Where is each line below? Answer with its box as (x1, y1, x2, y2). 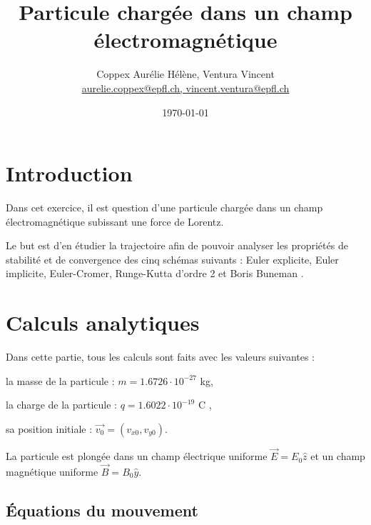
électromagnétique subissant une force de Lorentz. (6, 214, 224, 229)
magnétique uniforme (6, 464, 98, 479)
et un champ (310, 449, 365, 464)
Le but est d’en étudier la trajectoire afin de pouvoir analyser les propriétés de (6, 238, 348, 253)
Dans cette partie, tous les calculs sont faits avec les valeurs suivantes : (6, 349, 315, 364)
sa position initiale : (6, 421, 93, 436)
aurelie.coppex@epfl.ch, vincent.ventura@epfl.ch (81, 80, 290, 95)
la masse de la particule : (6, 373, 115, 388)
